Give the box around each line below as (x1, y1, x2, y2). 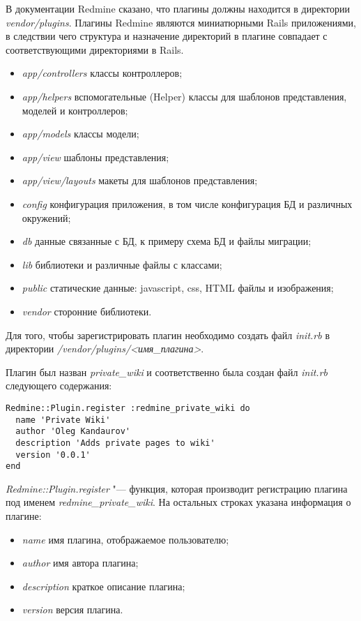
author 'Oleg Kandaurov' (15, 426, 130, 437)
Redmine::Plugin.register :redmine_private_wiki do (6, 403, 250, 413)
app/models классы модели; (22, 126, 139, 141)
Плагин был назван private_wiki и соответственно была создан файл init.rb (6, 364, 328, 379)
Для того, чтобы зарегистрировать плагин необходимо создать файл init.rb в (6, 327, 330, 342)
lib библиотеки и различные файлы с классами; (22, 257, 222, 271)
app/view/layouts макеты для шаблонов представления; (22, 173, 258, 188)
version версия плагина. (22, 602, 123, 617)
